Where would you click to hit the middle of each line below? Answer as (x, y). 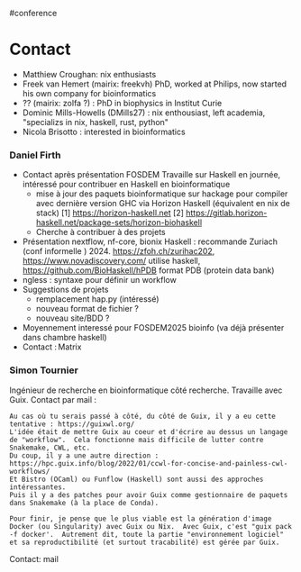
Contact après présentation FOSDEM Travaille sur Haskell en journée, (151, 175)
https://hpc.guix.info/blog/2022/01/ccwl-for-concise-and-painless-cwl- (149, 463)
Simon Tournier (44, 370)
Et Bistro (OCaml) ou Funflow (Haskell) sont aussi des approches (137, 479)
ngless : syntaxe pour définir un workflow (100, 280)
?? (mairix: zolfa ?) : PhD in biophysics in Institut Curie (122, 103)
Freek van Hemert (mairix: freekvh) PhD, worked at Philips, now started (154, 84)
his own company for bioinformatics (89, 93)
